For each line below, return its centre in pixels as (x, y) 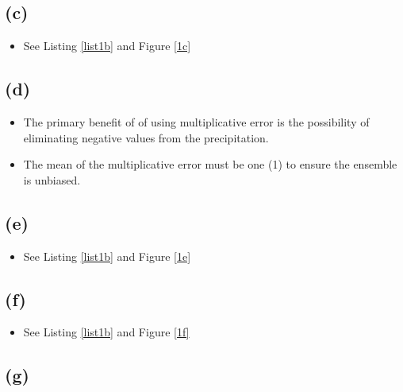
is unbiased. (52, 179)
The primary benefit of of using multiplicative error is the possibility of (196, 122)
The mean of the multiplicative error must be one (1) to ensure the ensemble (210, 164)
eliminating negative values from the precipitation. (146, 137)
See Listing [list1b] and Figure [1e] (107, 256)
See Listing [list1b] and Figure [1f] (106, 332)
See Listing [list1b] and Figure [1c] (107, 46)
